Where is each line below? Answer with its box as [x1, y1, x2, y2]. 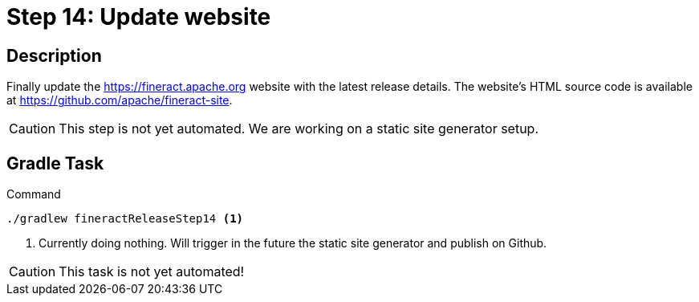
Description [6, 45, 102, 66]
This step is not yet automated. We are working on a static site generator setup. [59, 120, 539, 137]
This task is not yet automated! [59, 263, 245, 280]
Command [6, 187, 61, 202]
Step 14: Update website [6, 3, 271, 31]
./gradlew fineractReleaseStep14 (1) [6, 212, 244, 226]
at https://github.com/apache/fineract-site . [6, 93, 233, 108]
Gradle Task [6, 153, 104, 173]
